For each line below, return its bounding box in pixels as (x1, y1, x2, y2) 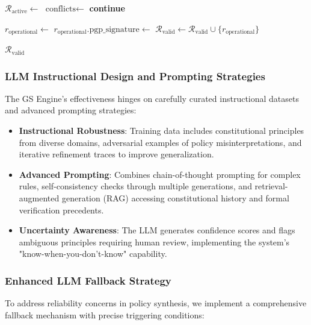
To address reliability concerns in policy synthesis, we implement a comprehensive (5, 297, 307, 309)
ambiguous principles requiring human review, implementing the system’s (19, 235, 290, 248)
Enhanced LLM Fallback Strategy (5, 273, 171, 288)
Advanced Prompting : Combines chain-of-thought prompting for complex (19, 168, 301, 180)
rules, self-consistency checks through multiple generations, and (19, 180, 252, 192)
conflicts (45, 5, 76, 13)
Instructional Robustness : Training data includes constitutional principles (19, 124, 304, 137)
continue (89, 2, 125, 14)
